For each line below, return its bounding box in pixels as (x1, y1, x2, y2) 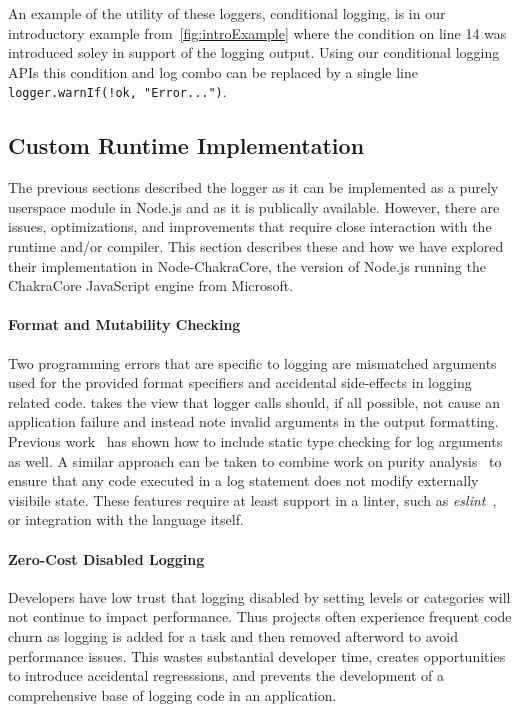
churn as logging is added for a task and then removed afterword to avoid (8, 625, 458, 646)
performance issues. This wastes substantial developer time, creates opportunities (8, 645, 506, 666)
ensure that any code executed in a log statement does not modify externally (8, 470, 479, 491)
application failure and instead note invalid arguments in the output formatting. (8, 411, 499, 432)
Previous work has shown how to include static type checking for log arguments (8, 430, 503, 451)
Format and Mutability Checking (8, 314, 241, 335)
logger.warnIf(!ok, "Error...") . (8, 81, 227, 102)
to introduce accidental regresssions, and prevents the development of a (8, 665, 445, 686)
